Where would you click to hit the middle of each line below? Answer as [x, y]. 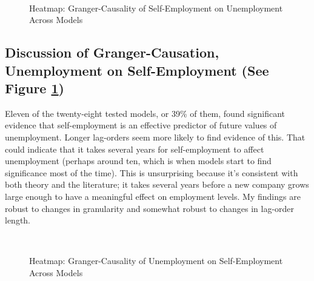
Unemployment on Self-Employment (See [137, 70]
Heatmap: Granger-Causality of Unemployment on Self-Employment [156, 261]
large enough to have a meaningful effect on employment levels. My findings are [153, 196]
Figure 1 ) [35, 88]
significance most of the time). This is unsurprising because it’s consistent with [152, 172]
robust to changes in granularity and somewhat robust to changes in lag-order [150, 208]
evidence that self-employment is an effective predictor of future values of [141, 125]
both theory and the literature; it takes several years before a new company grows [157, 184]
